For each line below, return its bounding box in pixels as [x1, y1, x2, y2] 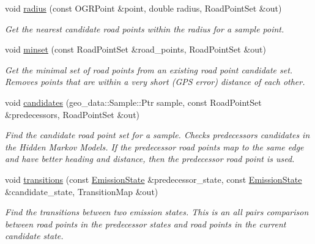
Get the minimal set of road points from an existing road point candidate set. [5, 63, 293, 76]
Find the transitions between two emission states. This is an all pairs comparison [5, 205, 309, 218]
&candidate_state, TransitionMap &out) [5, 185, 158, 198]
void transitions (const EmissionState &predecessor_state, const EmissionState [5, 172, 302, 185]
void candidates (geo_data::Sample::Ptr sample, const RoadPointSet [5, 95, 262, 108]
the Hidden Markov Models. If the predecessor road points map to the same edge [5, 140, 304, 153]
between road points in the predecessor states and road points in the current [5, 217, 286, 230]
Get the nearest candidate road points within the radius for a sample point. [5, 22, 284, 35]
